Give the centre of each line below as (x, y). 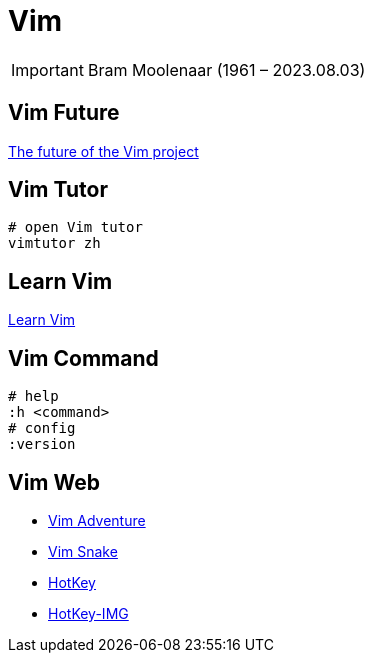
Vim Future (64, 113)
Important (47, 69)
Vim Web (54, 482)
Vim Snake (83, 551)
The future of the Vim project (103, 151)
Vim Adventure (97, 520)
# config (42, 428)
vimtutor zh (54, 243)
